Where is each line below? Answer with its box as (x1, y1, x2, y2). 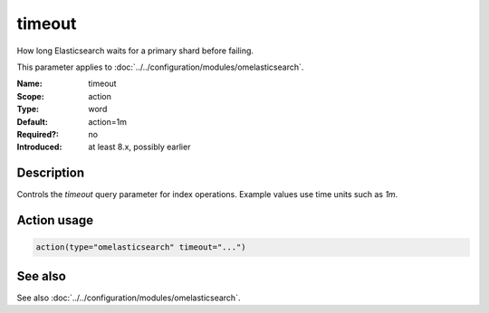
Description (16, 166, 85, 181)
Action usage (16, 213, 94, 228)
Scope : (16, 90, 44, 101)
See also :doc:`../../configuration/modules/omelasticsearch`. (16, 292, 241, 303)
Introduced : (16, 141, 62, 153)
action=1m (88, 116, 127, 127)
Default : (16, 116, 49, 127)
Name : (16, 78, 43, 90)
